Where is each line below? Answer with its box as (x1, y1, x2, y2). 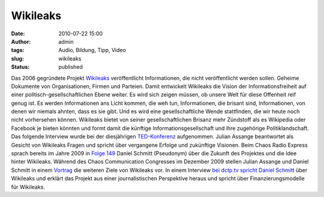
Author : (11, 38, 31, 45)
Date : (11, 30, 25, 37)
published (58, 63, 83, 71)
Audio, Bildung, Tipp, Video (58, 47, 126, 54)
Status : (11, 63, 30, 71)
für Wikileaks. (11, 183, 45, 190)
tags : (11, 47, 25, 54)
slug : (11, 54, 24, 62)
